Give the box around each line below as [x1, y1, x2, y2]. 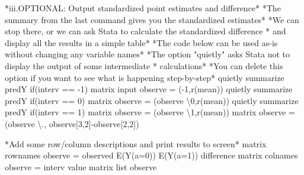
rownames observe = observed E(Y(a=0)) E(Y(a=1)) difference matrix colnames [5, 149, 298, 161]
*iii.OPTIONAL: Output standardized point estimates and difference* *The [5, 2, 281, 14]
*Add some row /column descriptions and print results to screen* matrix [5, 137, 267, 150]
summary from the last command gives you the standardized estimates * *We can [5, 13, 299, 25]
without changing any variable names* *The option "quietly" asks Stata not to [5, 48, 290, 60]
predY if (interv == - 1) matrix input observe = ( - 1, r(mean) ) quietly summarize [5, 83, 293, 95]
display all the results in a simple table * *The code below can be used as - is [5, 36, 278, 48]
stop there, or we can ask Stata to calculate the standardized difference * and [5, 25, 286, 37]
